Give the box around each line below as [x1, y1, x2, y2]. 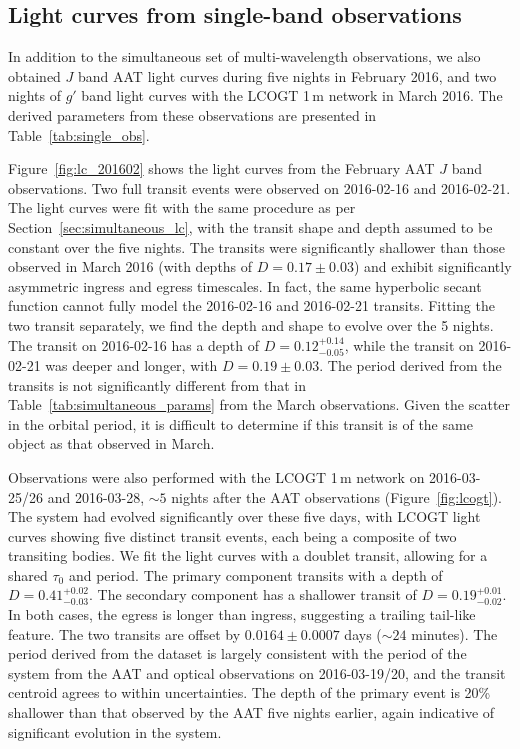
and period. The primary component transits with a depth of [68, 564, 443, 585]
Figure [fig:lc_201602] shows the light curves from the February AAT [8, 158, 435, 179]
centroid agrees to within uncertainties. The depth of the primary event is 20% [8, 682, 491, 703]
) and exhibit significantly [353, 256, 512, 277]
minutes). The [411, 623, 498, 644]
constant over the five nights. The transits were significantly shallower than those [8, 236, 505, 257]
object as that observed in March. [8, 433, 215, 454]
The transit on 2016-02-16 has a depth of [8, 334, 260, 355]
